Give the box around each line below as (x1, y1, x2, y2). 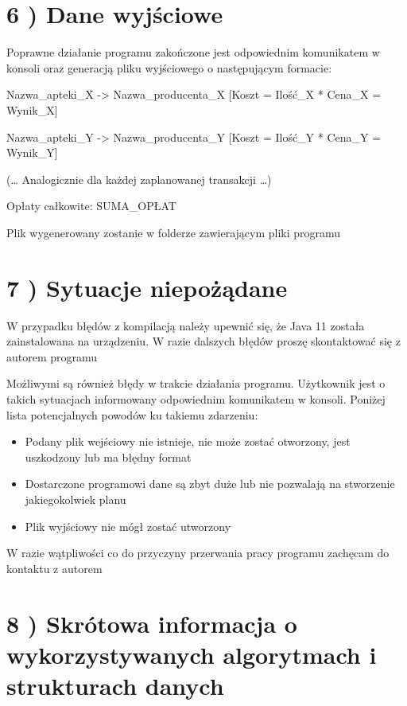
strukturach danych (6, 669, 224, 701)
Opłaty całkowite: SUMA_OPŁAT (6, 197, 176, 214)
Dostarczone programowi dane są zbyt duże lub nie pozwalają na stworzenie (25, 475, 395, 492)
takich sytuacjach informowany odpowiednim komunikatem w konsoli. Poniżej (6, 390, 386, 407)
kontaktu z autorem (6, 560, 103, 576)
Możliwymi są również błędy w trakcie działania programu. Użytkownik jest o (6, 375, 386, 392)
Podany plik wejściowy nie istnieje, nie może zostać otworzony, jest (25, 433, 351, 450)
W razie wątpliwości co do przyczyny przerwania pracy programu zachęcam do (6, 544, 390, 561)
